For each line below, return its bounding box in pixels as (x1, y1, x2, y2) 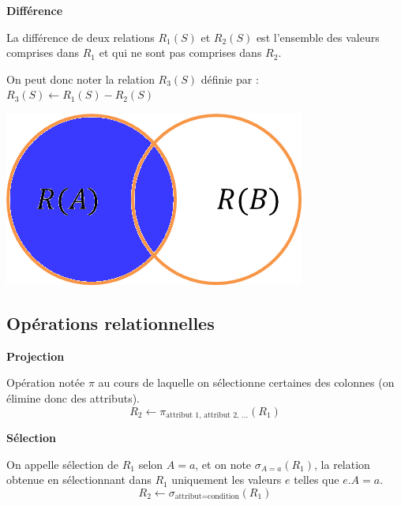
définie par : (200, 70, 259, 87)
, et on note (195, 455, 252, 472)
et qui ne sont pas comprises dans (99, 44, 262, 61)
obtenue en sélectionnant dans (6, 471, 152, 488)
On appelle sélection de (6, 455, 119, 472)
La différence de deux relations (6, 28, 155, 45)
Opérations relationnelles (6, 310, 215, 335)
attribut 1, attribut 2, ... (166, 411, 249, 419)
